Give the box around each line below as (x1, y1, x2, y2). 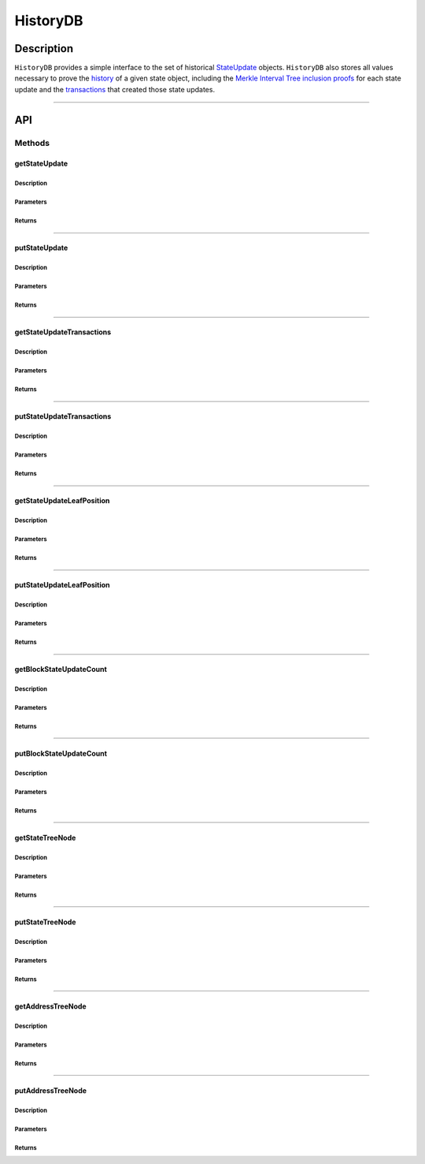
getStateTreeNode (14, 833, 76, 843)
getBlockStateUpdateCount (14, 665, 108, 674)
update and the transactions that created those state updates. (14, 84, 216, 94)
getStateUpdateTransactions (14, 327, 112, 337)
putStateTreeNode (14, 917, 76, 927)
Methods (14, 137, 50, 148)
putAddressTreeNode (14, 1085, 87, 1095)
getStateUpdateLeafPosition (14, 496, 110, 506)
